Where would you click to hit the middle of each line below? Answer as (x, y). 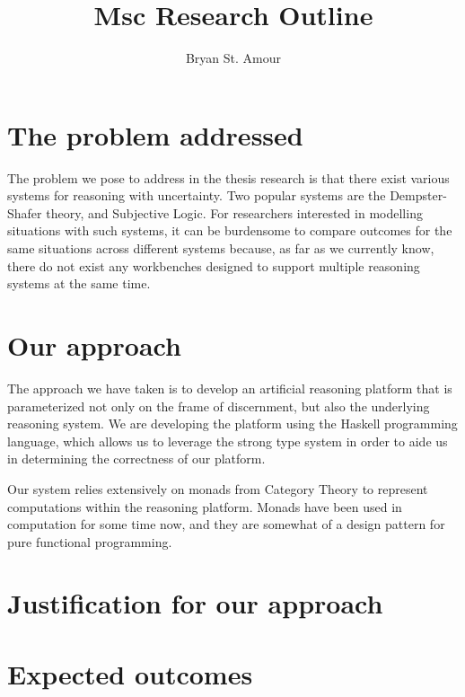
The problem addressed (155, 134)
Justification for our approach (195, 603)
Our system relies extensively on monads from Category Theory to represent (218, 488)
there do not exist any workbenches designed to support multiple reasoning (214, 265)
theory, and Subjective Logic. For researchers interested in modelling (234, 212)
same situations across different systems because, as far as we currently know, (221, 248)
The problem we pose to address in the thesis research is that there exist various (228, 177)
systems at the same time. (79, 283)
